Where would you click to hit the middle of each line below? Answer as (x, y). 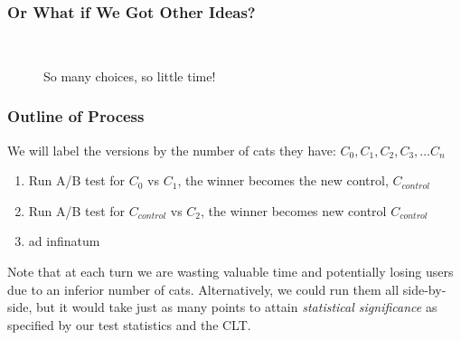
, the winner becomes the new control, (283, 180)
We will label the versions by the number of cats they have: (172, 150)
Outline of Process (76, 116)
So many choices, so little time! (130, 76)
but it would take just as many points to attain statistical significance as (236, 307)
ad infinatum (64, 241)
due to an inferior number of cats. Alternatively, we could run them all (203, 289)
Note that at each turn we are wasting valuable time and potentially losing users (230, 271)
